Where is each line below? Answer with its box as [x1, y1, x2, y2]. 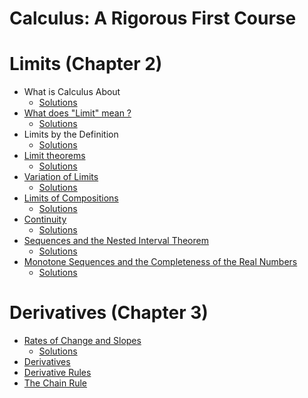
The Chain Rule [23, 377, 88, 389]
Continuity [23, 213, 67, 226]
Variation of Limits [23, 171, 99, 183]
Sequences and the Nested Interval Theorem [23, 235, 209, 247]
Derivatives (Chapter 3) [9, 302, 209, 324]
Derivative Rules [23, 367, 92, 379]
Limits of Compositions [23, 192, 119, 204]
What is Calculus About [23, 86, 121, 98]
